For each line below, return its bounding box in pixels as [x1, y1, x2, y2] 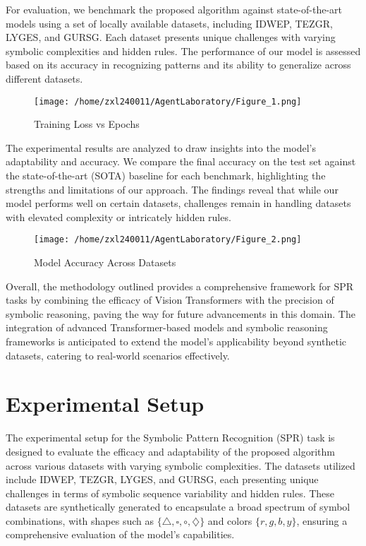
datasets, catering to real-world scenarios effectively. [6, 348, 230, 362]
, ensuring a [296, 513, 348, 528]
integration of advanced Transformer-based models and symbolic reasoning [6, 320, 328, 335]
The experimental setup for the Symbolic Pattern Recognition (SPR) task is [6, 430, 335, 445]
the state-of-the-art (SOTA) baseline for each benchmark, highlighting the [6, 168, 326, 182]
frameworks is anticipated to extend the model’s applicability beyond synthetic [6, 334, 347, 348]
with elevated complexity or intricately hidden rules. [6, 209, 231, 224]
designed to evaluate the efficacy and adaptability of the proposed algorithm [6, 444, 335, 458]
